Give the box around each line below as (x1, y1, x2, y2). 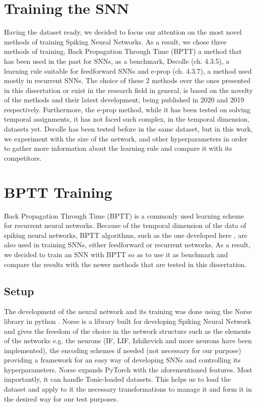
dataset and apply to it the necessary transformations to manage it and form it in (4, 384, 252, 394)
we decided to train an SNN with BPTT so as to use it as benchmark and (4, 249, 228, 259)
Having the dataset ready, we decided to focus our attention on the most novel (4, 27, 242, 37)
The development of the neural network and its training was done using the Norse (4, 306, 252, 317)
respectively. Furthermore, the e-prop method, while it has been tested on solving (4, 104, 251, 114)
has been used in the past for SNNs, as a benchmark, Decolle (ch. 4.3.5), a (4, 55, 230, 66)
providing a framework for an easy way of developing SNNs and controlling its (4, 355, 241, 365)
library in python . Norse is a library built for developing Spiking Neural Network (4, 316, 251, 326)
